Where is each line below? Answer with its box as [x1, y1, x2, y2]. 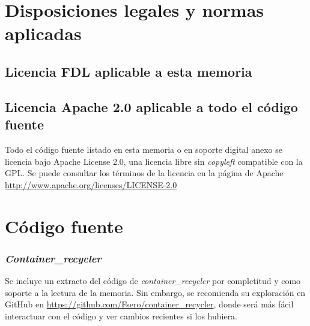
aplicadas [5, 21, 82, 46]
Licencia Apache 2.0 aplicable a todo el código [5, 97, 298, 116]
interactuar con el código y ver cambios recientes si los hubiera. [5, 309, 238, 322]
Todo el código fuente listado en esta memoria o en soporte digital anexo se [5, 143, 282, 155]
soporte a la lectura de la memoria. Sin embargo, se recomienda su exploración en [5, 286, 306, 298]
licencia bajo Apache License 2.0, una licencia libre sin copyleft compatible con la [5, 155, 303, 167]
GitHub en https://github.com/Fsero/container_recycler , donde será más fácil [5, 298, 294, 310]
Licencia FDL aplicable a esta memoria [5, 62, 252, 80]
